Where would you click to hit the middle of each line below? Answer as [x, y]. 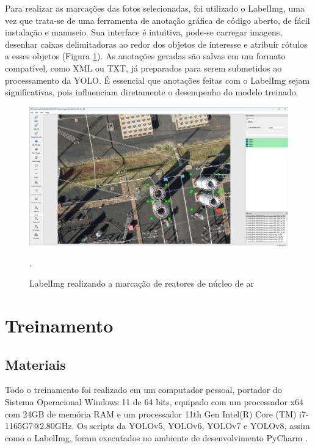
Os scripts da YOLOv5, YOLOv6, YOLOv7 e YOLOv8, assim [194, 426]
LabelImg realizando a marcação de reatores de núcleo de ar [142, 283]
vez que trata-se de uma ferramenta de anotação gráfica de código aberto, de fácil [157, 20]
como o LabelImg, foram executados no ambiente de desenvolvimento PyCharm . [157, 437]
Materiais [35, 364]
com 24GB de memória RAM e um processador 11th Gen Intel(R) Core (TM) [151, 413]
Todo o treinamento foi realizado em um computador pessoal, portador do [143, 390]
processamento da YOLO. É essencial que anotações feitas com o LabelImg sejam [157, 80]
